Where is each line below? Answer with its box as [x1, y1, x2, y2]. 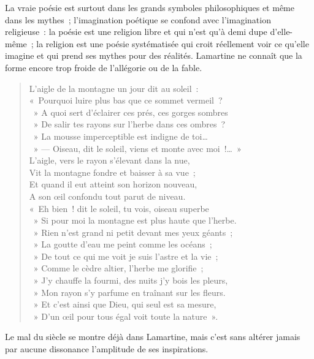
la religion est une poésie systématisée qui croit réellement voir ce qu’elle [36, 37, 309, 50]
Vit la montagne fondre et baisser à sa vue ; [29, 165, 196, 178]
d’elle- [270, 25, 293, 38]
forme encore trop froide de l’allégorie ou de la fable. [5, 61, 202, 74]
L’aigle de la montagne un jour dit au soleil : [29, 81, 199, 94]
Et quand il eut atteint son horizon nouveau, [29, 178, 197, 191]
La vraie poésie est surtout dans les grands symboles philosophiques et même [5, 1, 294, 13]
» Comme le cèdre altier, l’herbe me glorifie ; [33, 262, 204, 274]
